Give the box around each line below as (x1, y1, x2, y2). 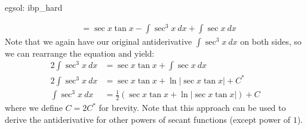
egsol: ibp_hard (5, 1, 63, 13)
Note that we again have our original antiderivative (5, 35, 192, 47)
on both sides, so (240, 35, 302, 47)
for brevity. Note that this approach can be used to (99, 101, 286, 114)
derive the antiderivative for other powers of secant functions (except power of (5, 113, 291, 126)
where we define (5, 101, 63, 114)
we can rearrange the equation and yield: (5, 47, 155, 59)
